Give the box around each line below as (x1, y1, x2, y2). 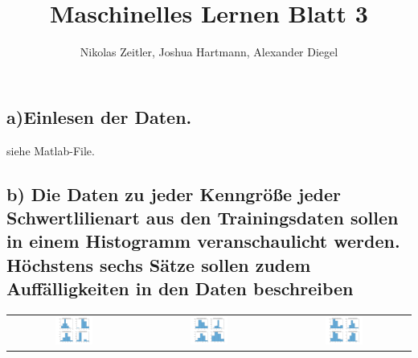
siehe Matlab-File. (6, 142, 95, 158)
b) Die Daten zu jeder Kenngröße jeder (6, 181, 341, 206)
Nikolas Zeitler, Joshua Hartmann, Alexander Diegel (80, 43, 338, 60)
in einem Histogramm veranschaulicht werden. (6, 228, 400, 253)
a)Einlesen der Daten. (6, 104, 192, 129)
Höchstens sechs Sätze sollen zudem (6, 252, 311, 277)
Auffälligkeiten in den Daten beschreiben (6, 276, 354, 301)
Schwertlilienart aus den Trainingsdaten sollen (6, 204, 399, 229)
